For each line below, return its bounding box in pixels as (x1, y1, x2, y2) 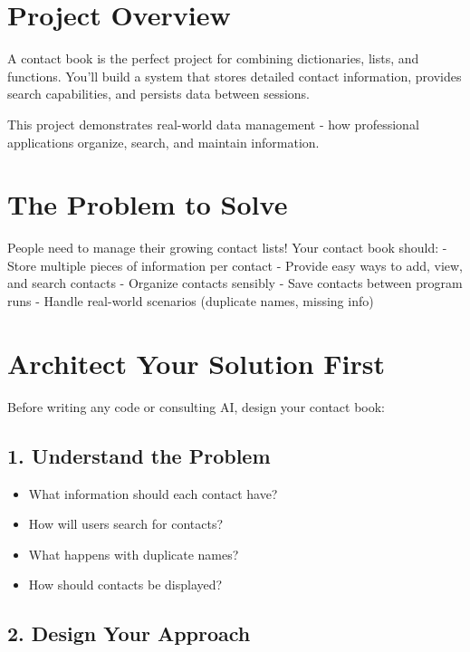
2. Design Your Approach (7, 619, 251, 647)
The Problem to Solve (7, 186, 288, 223)
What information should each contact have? (28, 484, 278, 503)
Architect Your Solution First (7, 344, 385, 381)
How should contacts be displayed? (28, 575, 223, 594)
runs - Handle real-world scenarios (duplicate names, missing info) (7, 292, 374, 310)
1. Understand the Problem (7, 441, 271, 469)
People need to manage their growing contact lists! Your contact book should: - (7, 238, 447, 257)
